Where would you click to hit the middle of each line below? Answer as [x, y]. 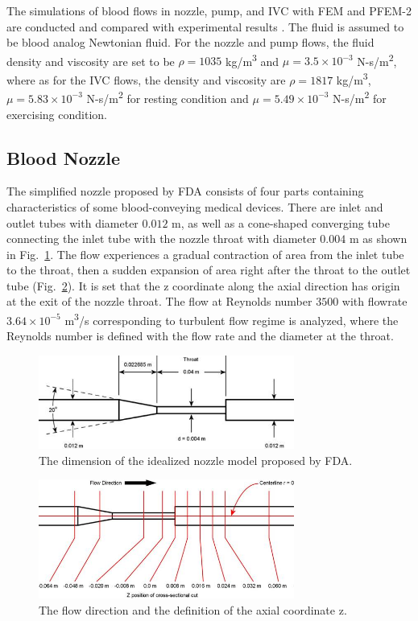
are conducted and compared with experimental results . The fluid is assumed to [205, 26]
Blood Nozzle [64, 157]
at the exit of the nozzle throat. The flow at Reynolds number [159, 301]
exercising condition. [57, 114]
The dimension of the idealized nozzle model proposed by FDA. [196, 460]
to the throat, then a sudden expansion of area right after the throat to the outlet [209, 270]
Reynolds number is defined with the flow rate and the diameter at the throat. [200, 336]
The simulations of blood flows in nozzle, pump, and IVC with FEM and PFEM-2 [209, 10]
